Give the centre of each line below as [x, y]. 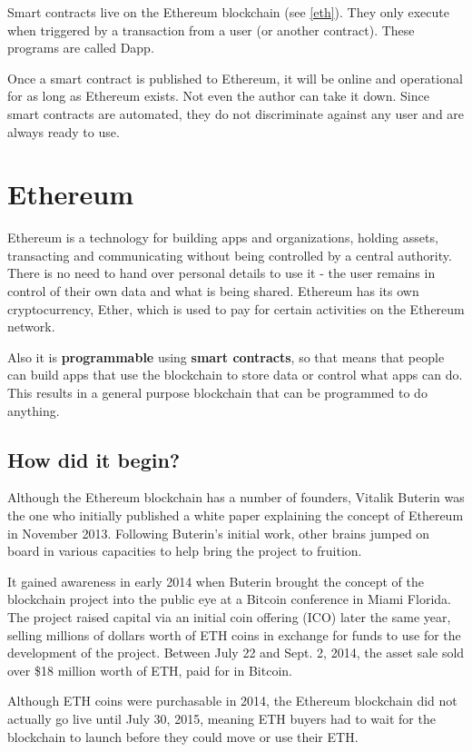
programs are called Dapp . [81, 48]
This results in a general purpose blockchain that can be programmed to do [217, 393]
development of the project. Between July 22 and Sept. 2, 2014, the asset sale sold [236, 653]
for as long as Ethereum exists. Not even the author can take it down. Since [218, 96]
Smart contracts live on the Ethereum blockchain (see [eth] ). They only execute [228, 12]
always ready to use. [64, 131]
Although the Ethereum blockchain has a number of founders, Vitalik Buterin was [236, 497]
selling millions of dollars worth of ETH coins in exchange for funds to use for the [234, 634]
